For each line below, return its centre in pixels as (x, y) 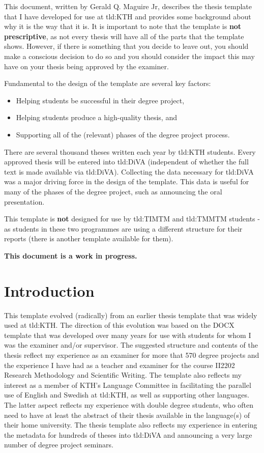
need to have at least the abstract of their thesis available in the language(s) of (127, 415)
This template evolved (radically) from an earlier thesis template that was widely (131, 315)
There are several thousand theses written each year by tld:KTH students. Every (130, 151)
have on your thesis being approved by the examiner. (86, 66)
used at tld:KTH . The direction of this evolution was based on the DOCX (119, 325)
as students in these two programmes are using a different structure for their (123, 228)
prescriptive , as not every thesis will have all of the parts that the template (124, 36)
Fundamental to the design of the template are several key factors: (108, 83)
